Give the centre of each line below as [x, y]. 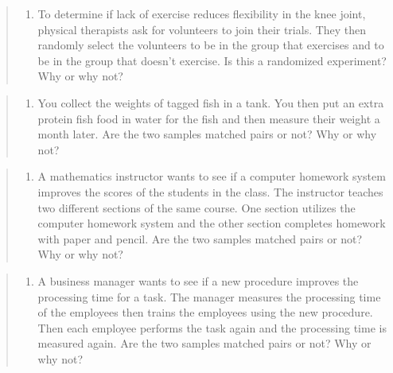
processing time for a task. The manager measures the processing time [209, 296]
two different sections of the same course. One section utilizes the [196, 207]
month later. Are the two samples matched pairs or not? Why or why [207, 134]
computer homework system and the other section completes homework [212, 223]
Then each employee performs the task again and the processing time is [212, 327]
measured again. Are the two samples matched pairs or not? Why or [204, 343]
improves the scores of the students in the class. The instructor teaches [210, 191]
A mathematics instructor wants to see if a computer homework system [212, 176]
